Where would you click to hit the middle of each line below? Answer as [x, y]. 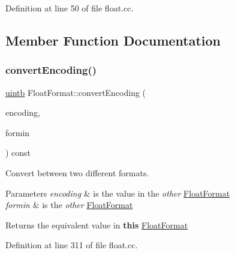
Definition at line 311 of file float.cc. [72, 245]
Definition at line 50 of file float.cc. [70, 8]
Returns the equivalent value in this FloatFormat [97, 225]
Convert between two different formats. [77, 172]
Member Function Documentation [113, 40]
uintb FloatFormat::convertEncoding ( [76, 92]
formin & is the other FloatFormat [69, 205]
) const [18, 153]
